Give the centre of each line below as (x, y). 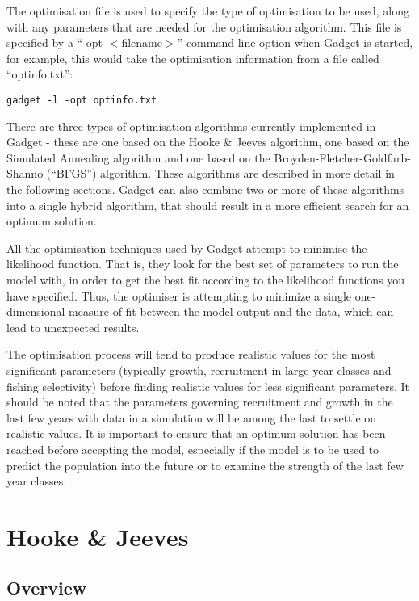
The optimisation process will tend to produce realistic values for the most (191, 354)
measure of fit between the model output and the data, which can (231, 311)
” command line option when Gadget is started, (295, 42)
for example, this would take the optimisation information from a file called (193, 58)
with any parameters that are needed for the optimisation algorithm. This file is (204, 26)
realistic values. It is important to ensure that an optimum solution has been (196, 433)
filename (142, 42)
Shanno (25, 173)
